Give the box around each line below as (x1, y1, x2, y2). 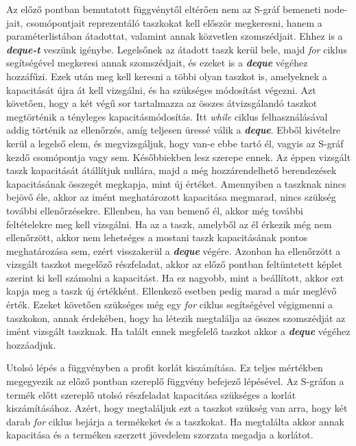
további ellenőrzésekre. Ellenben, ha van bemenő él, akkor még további (6, 203, 303, 217)
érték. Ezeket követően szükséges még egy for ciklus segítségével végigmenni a (6, 297, 333, 312)
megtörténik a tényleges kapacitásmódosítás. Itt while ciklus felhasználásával (6, 109, 328, 123)
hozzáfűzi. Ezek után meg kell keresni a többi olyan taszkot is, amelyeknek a (6, 69, 327, 83)
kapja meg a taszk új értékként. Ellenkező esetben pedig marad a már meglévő (6, 284, 337, 298)
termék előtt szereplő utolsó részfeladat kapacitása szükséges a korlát (6, 387, 296, 401)
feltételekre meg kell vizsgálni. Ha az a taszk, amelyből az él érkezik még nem (6, 216, 332, 231)
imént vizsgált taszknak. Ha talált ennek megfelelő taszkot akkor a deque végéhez (6, 324, 351, 338)
